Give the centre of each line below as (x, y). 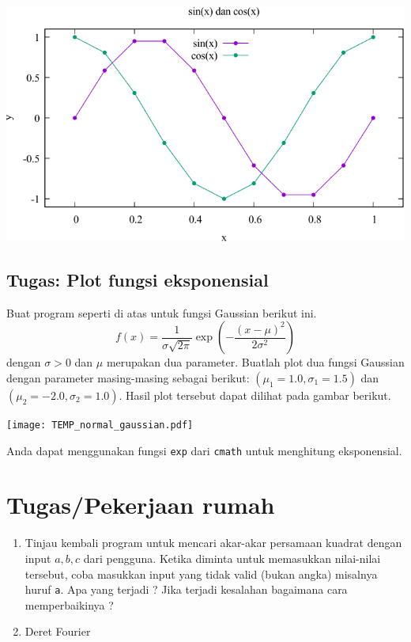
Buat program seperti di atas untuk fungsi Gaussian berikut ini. (162, 312)
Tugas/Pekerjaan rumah (141, 505)
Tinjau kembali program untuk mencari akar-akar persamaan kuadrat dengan (213, 543)
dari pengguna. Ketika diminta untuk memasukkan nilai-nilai (232, 558)
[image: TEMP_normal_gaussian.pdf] (100, 425)
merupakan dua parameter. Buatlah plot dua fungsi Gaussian (255, 362)
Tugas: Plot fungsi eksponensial (138, 279)
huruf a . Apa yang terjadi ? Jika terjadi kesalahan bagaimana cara (186, 589)
